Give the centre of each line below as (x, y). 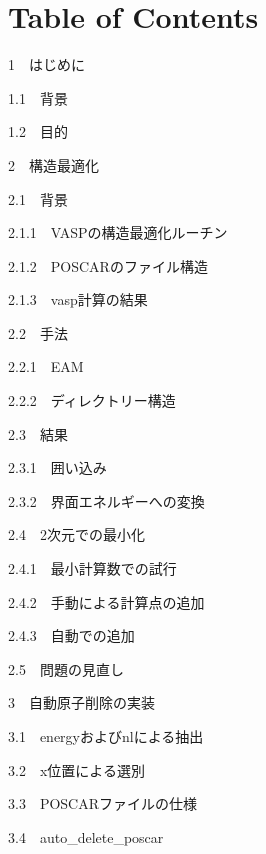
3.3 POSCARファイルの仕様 (103, 803)
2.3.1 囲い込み (57, 467)
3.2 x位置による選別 (76, 769)
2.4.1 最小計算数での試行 (92, 568)
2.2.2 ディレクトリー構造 (92, 400)
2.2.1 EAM (46, 366)
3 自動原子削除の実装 (81, 702)
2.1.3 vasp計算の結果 (78, 299)
